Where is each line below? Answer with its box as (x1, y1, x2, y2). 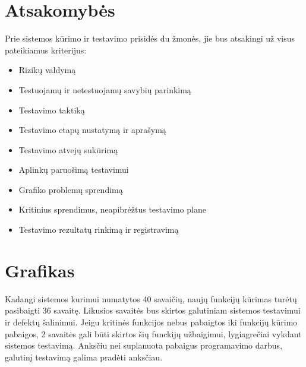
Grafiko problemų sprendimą (18, 183, 123, 195)
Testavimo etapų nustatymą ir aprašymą (18, 124, 166, 136)
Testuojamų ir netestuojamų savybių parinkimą (18, 83, 191, 96)
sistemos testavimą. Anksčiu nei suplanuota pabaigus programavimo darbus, (5, 339, 283, 352)
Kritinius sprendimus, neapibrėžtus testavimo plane (18, 203, 206, 216)
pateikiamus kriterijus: (5, 43, 87, 56)
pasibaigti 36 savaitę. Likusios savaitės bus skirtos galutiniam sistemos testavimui (5, 304, 301, 317)
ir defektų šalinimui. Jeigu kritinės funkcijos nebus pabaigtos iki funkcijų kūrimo (5, 315, 298, 328)
